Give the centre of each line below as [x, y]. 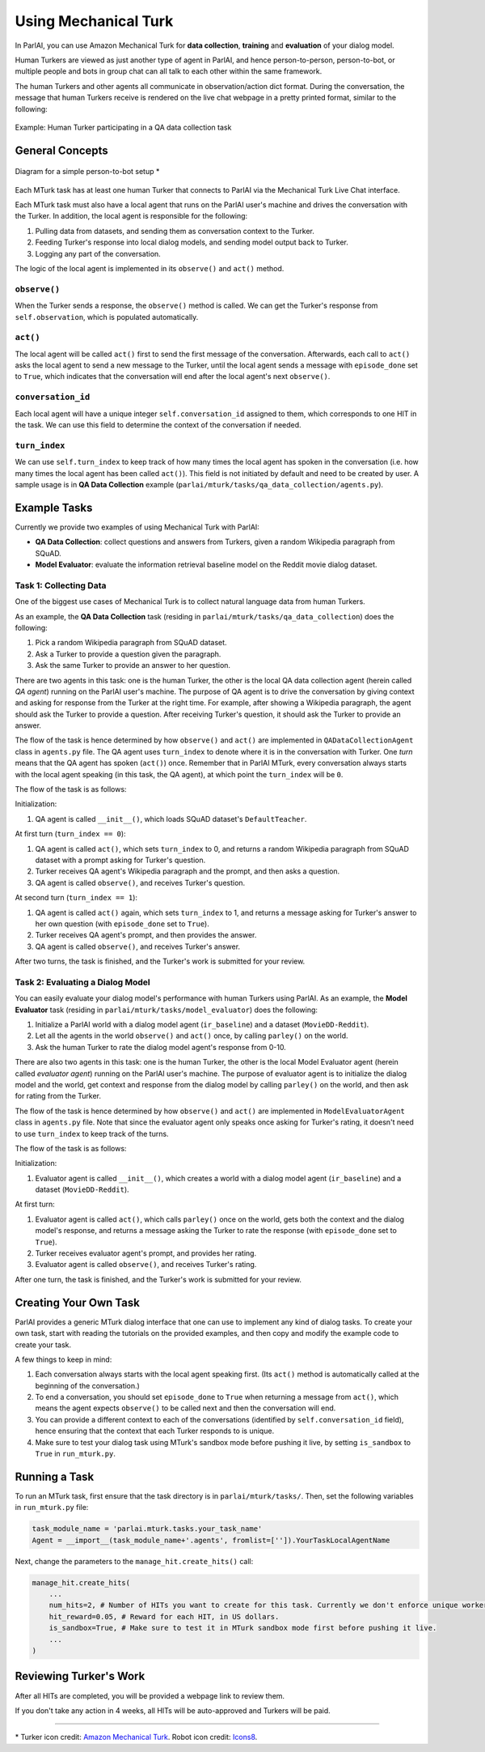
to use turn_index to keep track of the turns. [92, 1133]
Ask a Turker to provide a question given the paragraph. [128, 654]
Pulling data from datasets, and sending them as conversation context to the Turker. [175, 231]
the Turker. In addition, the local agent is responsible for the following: [131, 216]
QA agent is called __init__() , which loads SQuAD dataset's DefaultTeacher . [171, 819]
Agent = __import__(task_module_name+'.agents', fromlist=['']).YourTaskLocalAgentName [211, 1540]
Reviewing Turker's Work [80, 1676]
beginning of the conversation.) [88, 1385]
